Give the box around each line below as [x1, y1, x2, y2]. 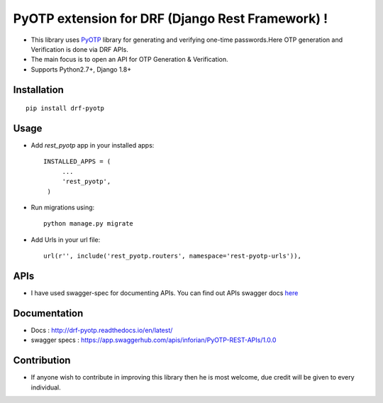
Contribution [13, 355, 71, 367]
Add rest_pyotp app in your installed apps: [30, 141, 155, 150]
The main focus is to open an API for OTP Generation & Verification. [30, 55, 228, 64]
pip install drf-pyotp [26, 104, 105, 113]
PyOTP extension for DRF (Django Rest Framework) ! [13, 11, 328, 26]
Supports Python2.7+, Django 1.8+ [30, 65, 132, 74]
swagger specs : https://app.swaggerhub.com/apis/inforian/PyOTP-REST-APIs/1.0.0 [30, 336, 277, 344]
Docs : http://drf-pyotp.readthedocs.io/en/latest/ [30, 326, 173, 334]
